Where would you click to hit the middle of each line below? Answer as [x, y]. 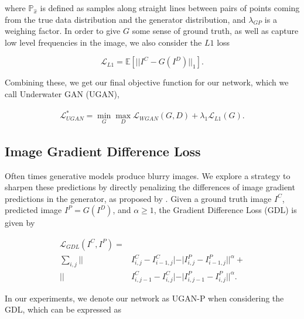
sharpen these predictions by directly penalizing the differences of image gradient [150, 187]
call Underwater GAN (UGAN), [62, 93]
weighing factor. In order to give [63, 31]
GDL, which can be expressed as [63, 309]
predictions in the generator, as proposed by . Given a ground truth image [138, 198]
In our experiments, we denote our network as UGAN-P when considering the [144, 298]
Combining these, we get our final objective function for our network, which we [147, 82]
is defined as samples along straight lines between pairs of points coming [170, 8]
